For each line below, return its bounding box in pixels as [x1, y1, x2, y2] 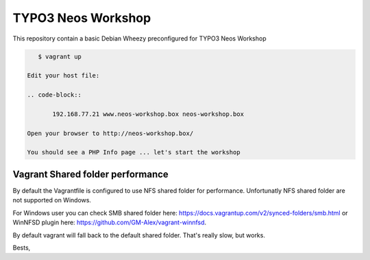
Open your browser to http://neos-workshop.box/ [27, 129, 194, 137]
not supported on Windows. [12, 196, 92, 204]
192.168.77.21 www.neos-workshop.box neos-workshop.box [52, 110, 245, 118]
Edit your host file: [27, 72, 100, 80]
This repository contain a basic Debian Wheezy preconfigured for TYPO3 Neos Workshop [12, 34, 267, 43]
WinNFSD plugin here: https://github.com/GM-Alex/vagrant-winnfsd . [12, 218, 207, 226]
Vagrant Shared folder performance [12, 168, 169, 180]
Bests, [12, 244, 31, 252]
